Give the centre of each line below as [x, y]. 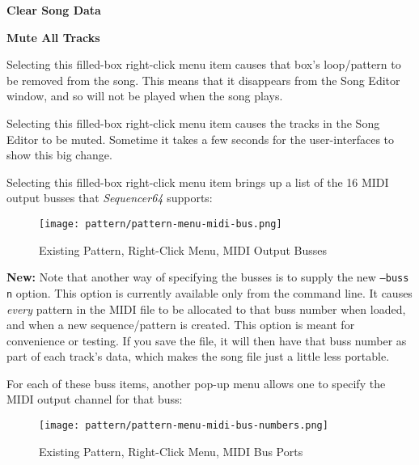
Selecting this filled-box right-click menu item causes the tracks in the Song [193, 123]
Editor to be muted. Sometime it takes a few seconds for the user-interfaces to [201, 139]
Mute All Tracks [53, 37]
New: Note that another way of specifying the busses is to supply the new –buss [208, 277]
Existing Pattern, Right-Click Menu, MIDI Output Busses [183, 249]
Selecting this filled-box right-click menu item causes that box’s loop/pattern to [204, 64]
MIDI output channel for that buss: [95, 399]
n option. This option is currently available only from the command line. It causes [209, 292]
